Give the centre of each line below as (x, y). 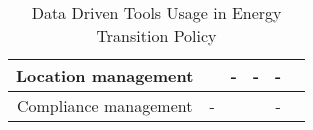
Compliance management (104, 105)
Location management (105, 75)
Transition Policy (156, 35)
